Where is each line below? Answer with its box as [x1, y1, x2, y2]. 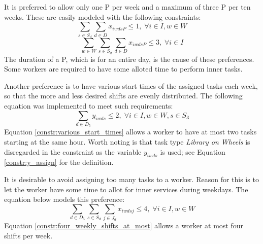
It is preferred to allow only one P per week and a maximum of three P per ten [4, 2, 251, 12]
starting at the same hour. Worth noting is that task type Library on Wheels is [4, 136, 250, 147]
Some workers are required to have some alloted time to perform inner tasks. [4, 63, 243, 74]
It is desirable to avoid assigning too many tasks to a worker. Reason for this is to [4, 173, 259, 184]
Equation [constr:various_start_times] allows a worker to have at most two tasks [4, 126, 257, 137]
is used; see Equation [160, 146, 225, 157]
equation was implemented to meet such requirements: [4, 100, 173, 111]
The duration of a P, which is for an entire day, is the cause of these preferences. [4, 53, 254, 64]
